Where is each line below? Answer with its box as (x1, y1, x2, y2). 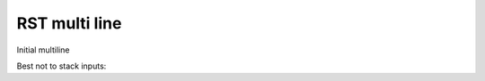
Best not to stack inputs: (16, 61, 107, 71)
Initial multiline (16, 45, 70, 55)
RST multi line (16, 13, 122, 33)
